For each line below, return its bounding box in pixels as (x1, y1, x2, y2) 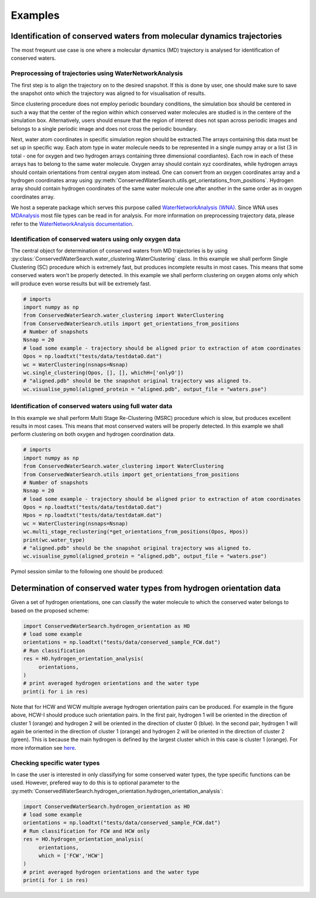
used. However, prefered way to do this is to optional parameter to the (11, 779, 180, 786)
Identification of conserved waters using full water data (11, 402, 173, 410)
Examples (11, 9, 60, 22)
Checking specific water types (11, 759, 100, 767)
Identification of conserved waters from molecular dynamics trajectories (11, 31, 282, 41)
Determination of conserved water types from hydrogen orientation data (11, 583, 281, 593)
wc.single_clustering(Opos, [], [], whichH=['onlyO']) (23, 370, 184, 376)
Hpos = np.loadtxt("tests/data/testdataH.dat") (23, 512, 162, 518)
